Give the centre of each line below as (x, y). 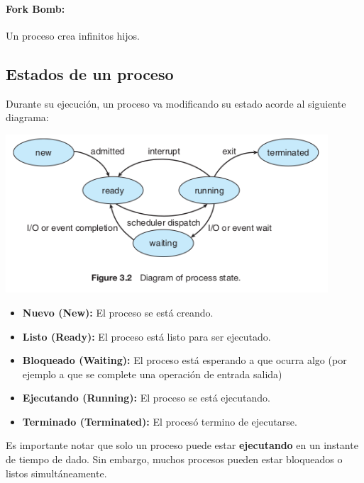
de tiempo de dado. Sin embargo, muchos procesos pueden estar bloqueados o (174, 459)
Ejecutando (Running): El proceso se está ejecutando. (146, 398)
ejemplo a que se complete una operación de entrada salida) (152, 374)
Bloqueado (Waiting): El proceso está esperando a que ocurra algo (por (184, 360)
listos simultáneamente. (56, 473)
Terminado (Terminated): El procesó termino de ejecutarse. (160, 421)
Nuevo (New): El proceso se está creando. (118, 312)
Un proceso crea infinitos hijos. (73, 35)
